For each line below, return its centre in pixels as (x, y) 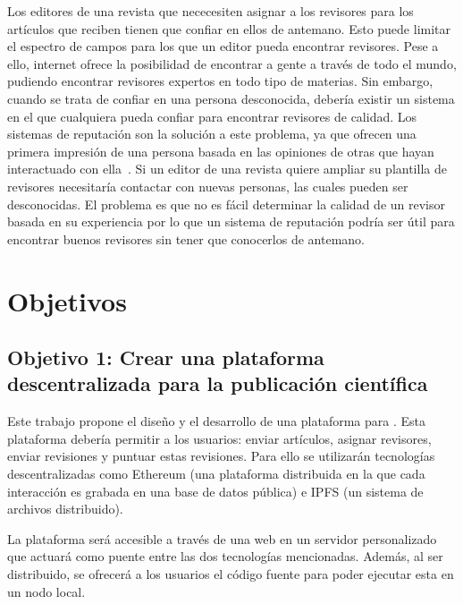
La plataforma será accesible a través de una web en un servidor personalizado (222, 538)
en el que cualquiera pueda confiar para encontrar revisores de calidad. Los (212, 116)
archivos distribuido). (65, 509)
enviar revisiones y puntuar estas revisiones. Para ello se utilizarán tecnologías (221, 456)
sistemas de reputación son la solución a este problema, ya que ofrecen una (212, 134)
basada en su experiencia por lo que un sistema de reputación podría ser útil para (231, 221)
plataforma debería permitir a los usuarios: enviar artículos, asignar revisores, (219, 438)
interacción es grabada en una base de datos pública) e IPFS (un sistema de (215, 491)
